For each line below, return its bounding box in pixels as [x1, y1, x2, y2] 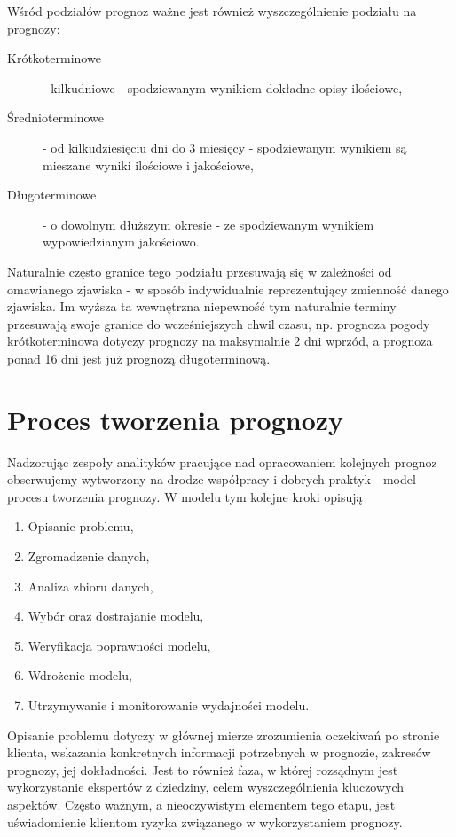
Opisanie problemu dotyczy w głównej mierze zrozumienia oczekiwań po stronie [7, 725, 440, 744]
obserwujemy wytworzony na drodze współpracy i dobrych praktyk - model [7, 470, 416, 489]
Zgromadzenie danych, [28, 547, 150, 565]
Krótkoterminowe [7, 49, 101, 67]
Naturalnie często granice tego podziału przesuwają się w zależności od [7, 262, 392, 280]
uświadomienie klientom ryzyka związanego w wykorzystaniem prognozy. [7, 812, 403, 831]
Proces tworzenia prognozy [7, 401, 344, 437]
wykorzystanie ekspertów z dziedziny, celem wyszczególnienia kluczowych [7, 778, 405, 796]
